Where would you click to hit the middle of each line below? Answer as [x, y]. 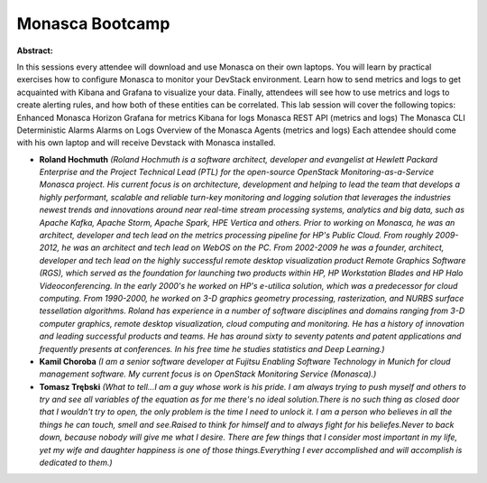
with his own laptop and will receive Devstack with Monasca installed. [146, 143]
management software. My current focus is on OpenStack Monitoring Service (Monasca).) [208, 374]
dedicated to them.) [76, 463]
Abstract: [35, 51]
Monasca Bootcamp [93, 23]
